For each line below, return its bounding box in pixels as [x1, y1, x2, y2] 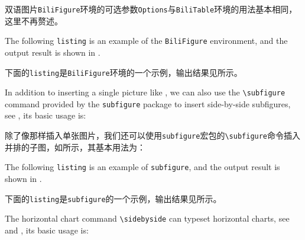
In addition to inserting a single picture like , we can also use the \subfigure [5, 86, 285, 98]
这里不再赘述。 [5, 14, 63, 27]
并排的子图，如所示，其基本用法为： [5, 140, 145, 153]
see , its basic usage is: [5, 109, 86, 121]
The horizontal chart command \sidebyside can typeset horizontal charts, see [5, 212, 290, 225]
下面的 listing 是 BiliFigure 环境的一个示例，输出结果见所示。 [5, 66, 242, 78]
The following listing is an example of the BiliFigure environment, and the [5, 34, 288, 47]
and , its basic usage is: [5, 223, 89, 236]
